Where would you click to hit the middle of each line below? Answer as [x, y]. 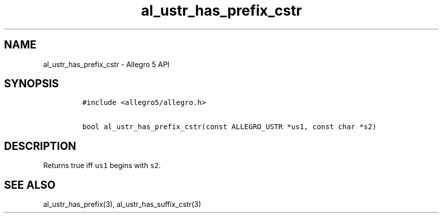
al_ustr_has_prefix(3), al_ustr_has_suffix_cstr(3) [122, 204]
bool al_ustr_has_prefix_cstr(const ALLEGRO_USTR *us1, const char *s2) [229, 127]
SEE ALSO [30, 185]
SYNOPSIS [32, 84]
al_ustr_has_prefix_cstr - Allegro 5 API [106, 64]
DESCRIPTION [40, 146]
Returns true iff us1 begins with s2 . [102, 166]
